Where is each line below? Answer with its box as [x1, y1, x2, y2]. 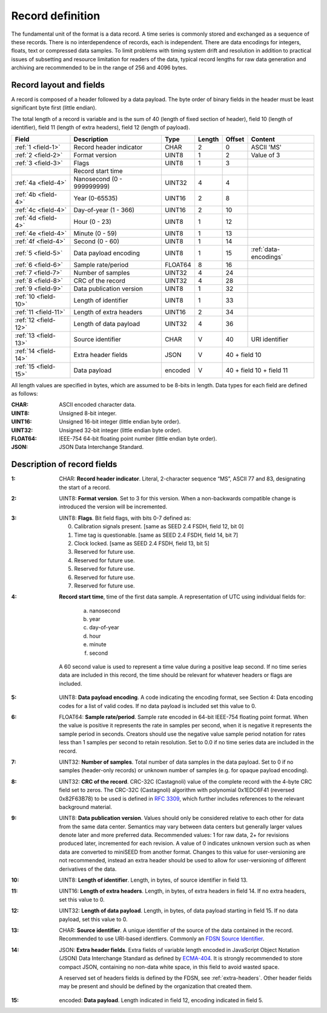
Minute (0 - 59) [73, 229, 117, 237]
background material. [59, 803, 112, 810]
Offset [225, 135, 245, 143]
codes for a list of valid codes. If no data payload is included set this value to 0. [59, 702, 257, 709]
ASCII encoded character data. [59, 401, 136, 408]
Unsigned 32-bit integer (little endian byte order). [59, 427, 182, 434]
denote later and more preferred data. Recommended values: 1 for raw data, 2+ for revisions [59, 831, 289, 839]
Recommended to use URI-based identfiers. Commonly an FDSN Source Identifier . [59, 935, 265, 942]
